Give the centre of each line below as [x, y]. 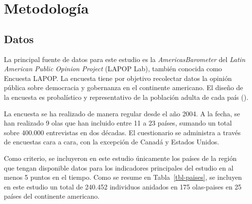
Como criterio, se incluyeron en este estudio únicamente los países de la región [120, 158]
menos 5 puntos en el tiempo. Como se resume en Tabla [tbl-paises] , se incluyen [123, 177]
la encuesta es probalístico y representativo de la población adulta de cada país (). [126, 97]
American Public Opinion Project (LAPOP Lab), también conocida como [113, 69]
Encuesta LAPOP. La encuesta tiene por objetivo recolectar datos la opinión [118, 78]
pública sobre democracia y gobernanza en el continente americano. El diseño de [124, 87]
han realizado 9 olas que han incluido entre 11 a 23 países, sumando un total [118, 123]
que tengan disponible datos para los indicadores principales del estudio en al [119, 167]
